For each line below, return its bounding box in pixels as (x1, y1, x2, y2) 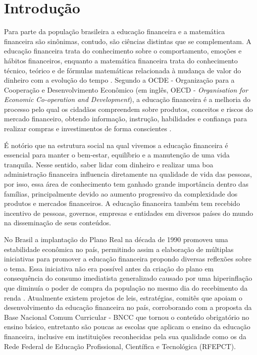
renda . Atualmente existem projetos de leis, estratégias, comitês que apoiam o (4, 292, 243, 303)
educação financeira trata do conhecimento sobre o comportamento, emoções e (4, 46, 242, 56)
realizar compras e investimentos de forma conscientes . (4, 123, 172, 134)
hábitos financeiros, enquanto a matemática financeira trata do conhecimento (4, 55, 238, 65)
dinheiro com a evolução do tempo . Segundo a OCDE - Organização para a (4, 75, 235, 85)
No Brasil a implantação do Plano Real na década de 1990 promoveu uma (4, 234, 228, 244)
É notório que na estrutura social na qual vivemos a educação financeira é (4, 140, 228, 150)
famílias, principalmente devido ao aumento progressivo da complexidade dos (4, 188, 238, 199)
